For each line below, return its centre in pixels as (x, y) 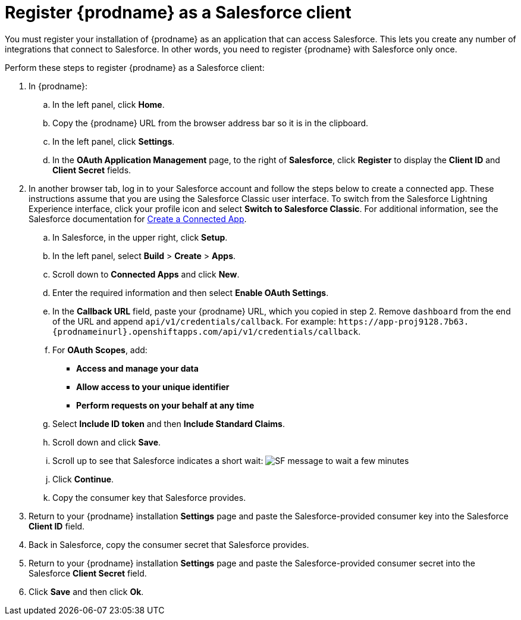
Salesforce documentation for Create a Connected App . (138, 219)
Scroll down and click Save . (107, 442)
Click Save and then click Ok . (86, 591)
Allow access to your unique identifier (153, 387)
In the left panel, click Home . (109, 104)
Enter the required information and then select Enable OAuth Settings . (191, 292)
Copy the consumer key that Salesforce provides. (149, 497)
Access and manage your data (137, 368)
